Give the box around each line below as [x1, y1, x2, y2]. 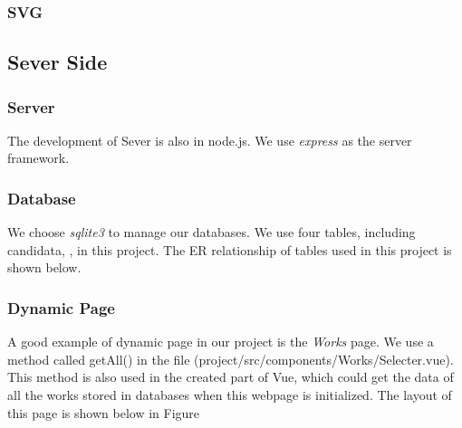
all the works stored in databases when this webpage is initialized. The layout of [7, 385, 452, 404]
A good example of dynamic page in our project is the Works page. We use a [7, 332, 434, 351]
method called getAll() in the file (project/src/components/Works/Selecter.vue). [7, 349, 454, 368]
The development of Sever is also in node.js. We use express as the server [7, 130, 412, 149]
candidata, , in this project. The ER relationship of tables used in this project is [7, 240, 452, 259]
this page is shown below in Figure [7, 403, 200, 422]
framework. [7, 148, 70, 167]
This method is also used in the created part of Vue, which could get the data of [7, 367, 454, 386]
